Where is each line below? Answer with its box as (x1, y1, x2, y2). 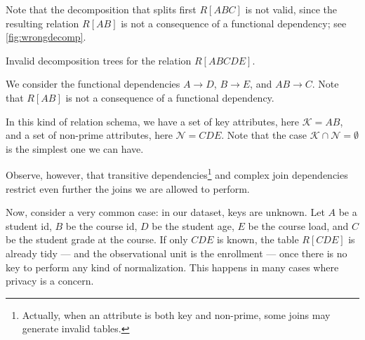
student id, (6, 218, 52, 233)
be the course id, (65, 218, 138, 233)
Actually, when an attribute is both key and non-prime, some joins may (22, 307, 331, 322)
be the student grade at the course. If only (6, 232, 188, 247)
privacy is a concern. (6, 273, 94, 288)
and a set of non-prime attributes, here (6, 128, 173, 142)
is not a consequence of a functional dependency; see (121, 15, 347, 30)
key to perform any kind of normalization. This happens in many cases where (6, 259, 339, 274)
